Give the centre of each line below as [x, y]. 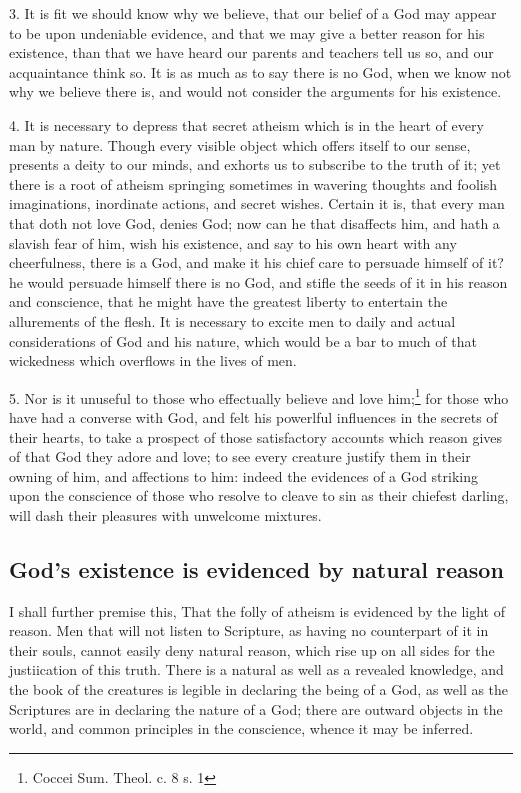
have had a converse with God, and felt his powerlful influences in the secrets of [253, 416]
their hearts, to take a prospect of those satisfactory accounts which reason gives [256, 436]
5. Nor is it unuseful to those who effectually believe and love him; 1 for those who [259, 396]
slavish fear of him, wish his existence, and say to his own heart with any [233, 242]
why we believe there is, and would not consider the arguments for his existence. [255, 91]
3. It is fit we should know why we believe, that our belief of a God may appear [253, 13]
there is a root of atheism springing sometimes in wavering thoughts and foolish [253, 183]
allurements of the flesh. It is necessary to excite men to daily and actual [232, 320]
